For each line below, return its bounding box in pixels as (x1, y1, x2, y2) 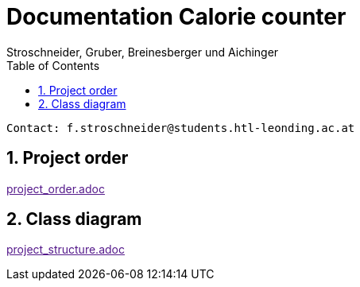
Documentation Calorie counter (6, 3, 346, 30)
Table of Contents (6, 58, 100, 72)
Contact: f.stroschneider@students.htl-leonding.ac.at (6, 121, 355, 134)
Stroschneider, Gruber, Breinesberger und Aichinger (6, 45, 279, 59)
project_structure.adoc (6, 242, 125, 257)
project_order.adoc (6, 181, 105, 196)
